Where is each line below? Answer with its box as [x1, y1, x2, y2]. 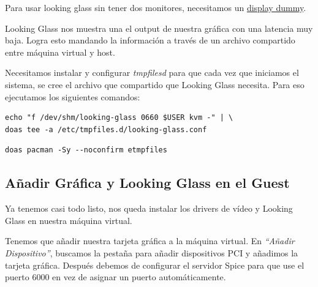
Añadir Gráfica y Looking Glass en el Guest [5, 173, 290, 192]
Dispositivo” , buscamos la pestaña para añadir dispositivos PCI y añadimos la [5, 246, 298, 259]
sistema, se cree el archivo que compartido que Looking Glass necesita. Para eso [5, 78, 305, 91]
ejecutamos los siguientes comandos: [5, 90, 140, 103]
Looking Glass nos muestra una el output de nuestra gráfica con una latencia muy [5, 21, 313, 34]
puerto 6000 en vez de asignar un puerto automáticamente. [5, 270, 226, 283]
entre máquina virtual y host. [5, 45, 115, 58]
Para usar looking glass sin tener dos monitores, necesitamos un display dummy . [5, 1, 306, 13]
